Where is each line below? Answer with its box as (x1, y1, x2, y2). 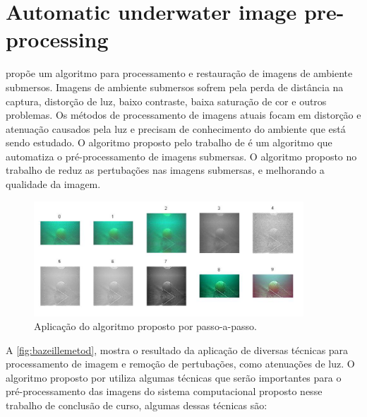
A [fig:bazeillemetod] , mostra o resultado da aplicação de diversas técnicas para (6, 342, 349, 357)
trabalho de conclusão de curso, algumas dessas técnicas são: (6, 398, 267, 413)
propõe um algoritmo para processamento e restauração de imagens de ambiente (6, 66, 353, 81)
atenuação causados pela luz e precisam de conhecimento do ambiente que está (6, 121, 346, 136)
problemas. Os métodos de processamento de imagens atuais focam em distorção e (6, 107, 361, 122)
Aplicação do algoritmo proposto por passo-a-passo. (34, 319, 257, 334)
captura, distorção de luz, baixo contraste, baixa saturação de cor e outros (6, 93, 327, 108)
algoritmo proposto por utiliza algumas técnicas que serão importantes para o (6, 370, 342, 384)
